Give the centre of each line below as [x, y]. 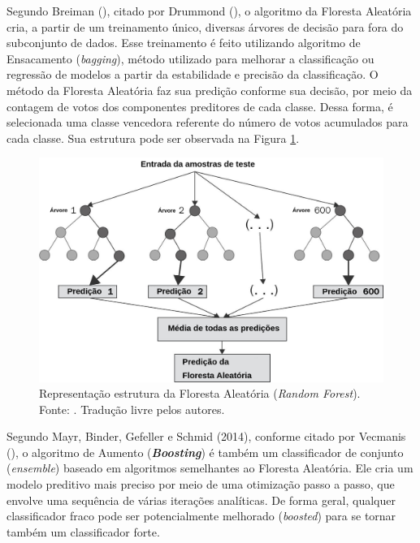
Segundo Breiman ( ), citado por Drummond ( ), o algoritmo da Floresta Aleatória [209, 11]
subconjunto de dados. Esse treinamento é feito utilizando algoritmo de [184, 43]
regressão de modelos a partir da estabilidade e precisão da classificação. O [193, 74]
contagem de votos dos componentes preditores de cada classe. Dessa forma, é [200, 106]
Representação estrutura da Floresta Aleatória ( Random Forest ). [200, 393]
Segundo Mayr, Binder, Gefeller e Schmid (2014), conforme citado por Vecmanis [206, 436]
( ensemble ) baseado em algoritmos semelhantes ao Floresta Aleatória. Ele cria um [210, 468]
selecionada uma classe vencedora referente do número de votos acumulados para [208, 122]
